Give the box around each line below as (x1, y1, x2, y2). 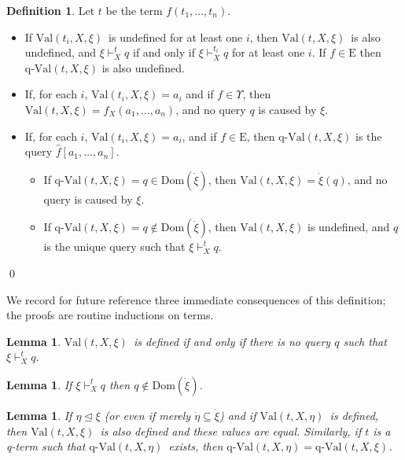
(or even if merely (104, 407, 191, 423)
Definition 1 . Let (6, 2, 95, 18)
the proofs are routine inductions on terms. (6, 307, 214, 323)
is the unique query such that (43, 238, 186, 255)
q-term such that (6, 438, 86, 454)
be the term (105, 2, 163, 18)
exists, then (168, 438, 223, 454)
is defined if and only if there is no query (133, 333, 331, 349)
